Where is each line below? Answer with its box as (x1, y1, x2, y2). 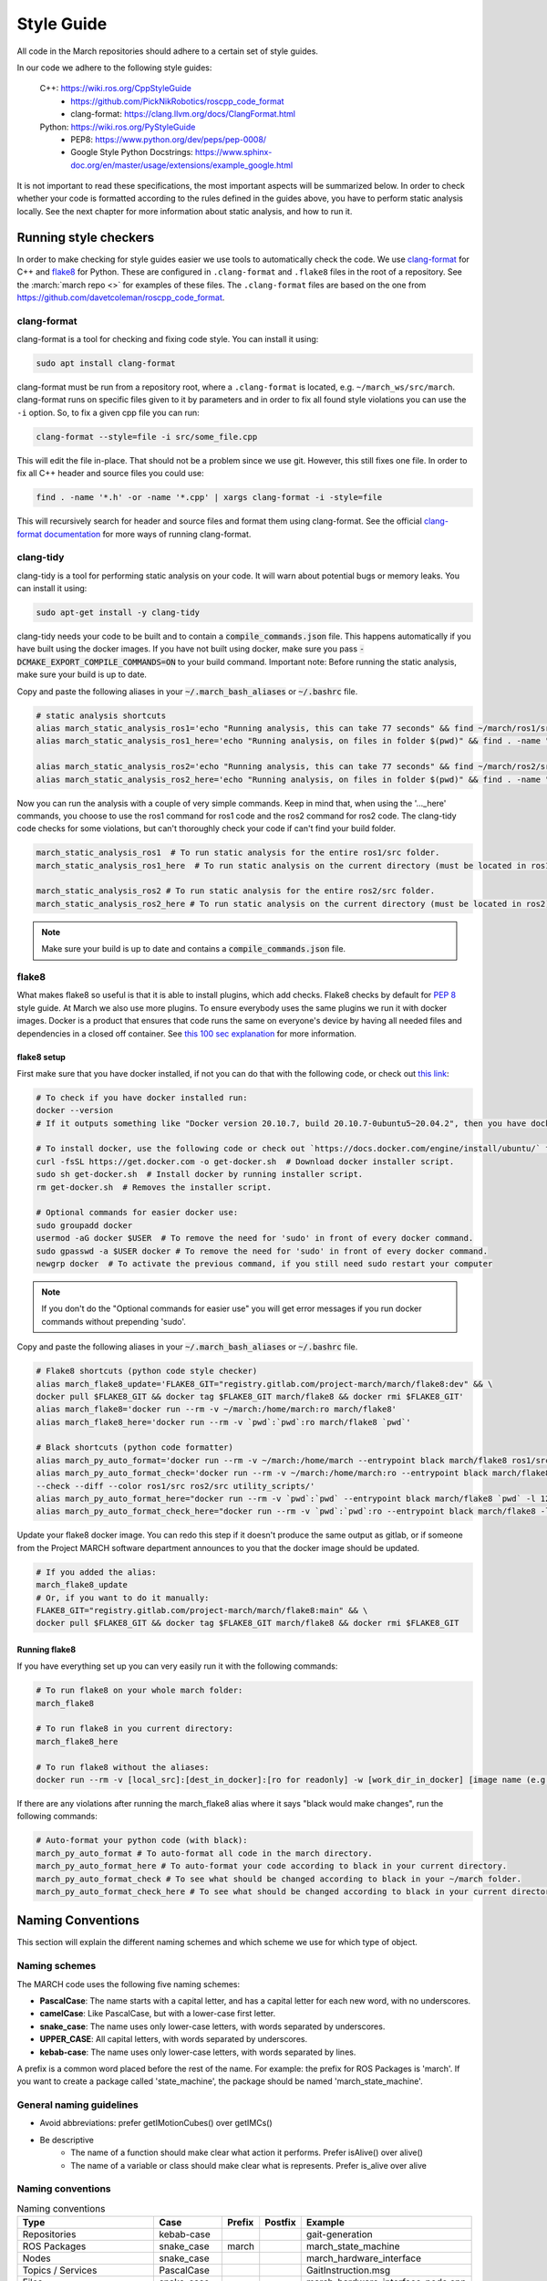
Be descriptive (39, 2134, 95, 2145)
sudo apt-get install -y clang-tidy (36, 608, 201, 618)
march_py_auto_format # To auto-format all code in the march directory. (36, 1848, 373, 1859)
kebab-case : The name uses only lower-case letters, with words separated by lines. (39, 2047, 356, 2057)
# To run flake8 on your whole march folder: (36, 1685, 243, 1696)
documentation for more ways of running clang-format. (44, 528, 252, 539)
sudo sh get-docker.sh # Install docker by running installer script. (36, 1169, 364, 1180)
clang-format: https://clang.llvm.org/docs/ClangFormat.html (70, 109, 296, 120)
